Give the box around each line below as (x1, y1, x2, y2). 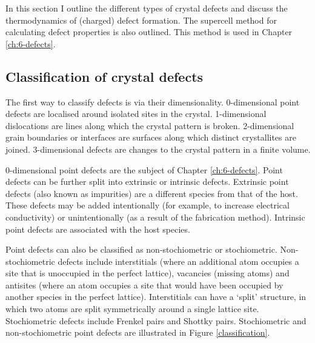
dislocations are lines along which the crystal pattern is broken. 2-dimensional (5, 119, 294, 132)
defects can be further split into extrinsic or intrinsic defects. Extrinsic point (5, 175, 289, 188)
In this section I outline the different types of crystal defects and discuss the (5, 2, 288, 14)
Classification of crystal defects (5, 67, 204, 85)
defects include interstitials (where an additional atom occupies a (58, 255, 299, 267)
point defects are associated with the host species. (5, 222, 190, 235)
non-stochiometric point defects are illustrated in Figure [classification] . (5, 326, 270, 339)
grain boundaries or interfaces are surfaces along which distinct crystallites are (5, 131, 296, 144)
